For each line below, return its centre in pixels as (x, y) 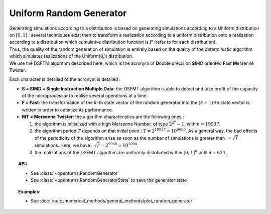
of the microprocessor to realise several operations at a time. (85, 96)
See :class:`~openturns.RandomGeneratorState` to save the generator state (109, 180)
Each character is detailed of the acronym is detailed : (65, 79)
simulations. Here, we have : (63, 145)
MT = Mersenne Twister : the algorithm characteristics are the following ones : (103, 117)
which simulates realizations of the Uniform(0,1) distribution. (71, 56)
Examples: (29, 191)
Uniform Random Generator (68, 13)
